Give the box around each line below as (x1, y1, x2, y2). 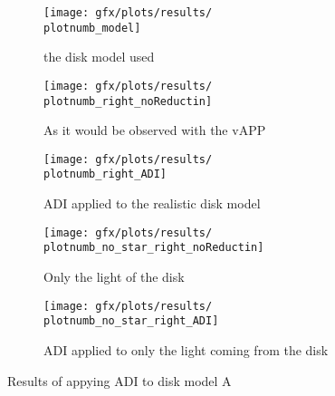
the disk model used (43, 47, 155, 66)
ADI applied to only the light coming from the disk (43, 340, 329, 359)
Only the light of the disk (43, 267, 185, 286)
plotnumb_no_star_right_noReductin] (43, 241, 264, 255)
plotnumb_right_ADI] (43, 168, 167, 181)
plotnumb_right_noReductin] (43, 94, 213, 108)
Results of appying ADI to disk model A (7, 371, 232, 390)
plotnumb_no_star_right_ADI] (43, 314, 219, 328)
